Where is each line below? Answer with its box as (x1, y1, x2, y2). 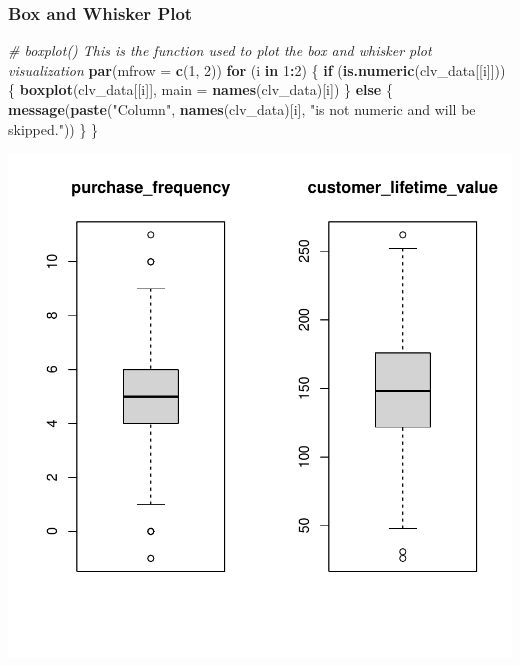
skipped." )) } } (8, 118, 99, 139)
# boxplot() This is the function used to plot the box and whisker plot (8, 40, 432, 61)
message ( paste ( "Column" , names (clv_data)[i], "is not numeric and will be (8, 99, 476, 119)
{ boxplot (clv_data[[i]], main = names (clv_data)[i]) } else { (8, 79, 393, 100)
